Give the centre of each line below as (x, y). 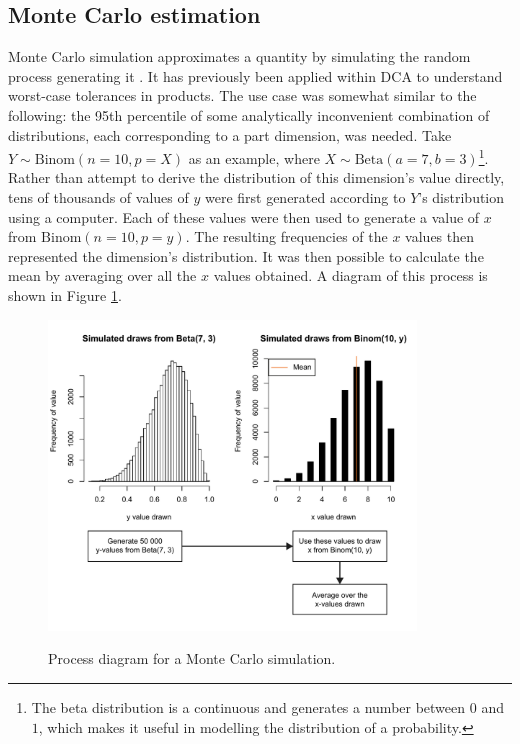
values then (440, 236)
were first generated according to (305, 197)
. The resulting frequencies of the (286, 236)
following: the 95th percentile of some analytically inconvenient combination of (249, 114)
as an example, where (254, 157)
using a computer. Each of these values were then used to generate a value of (244, 216)
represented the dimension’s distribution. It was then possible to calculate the (246, 255)
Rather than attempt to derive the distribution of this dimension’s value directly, (256, 177)
